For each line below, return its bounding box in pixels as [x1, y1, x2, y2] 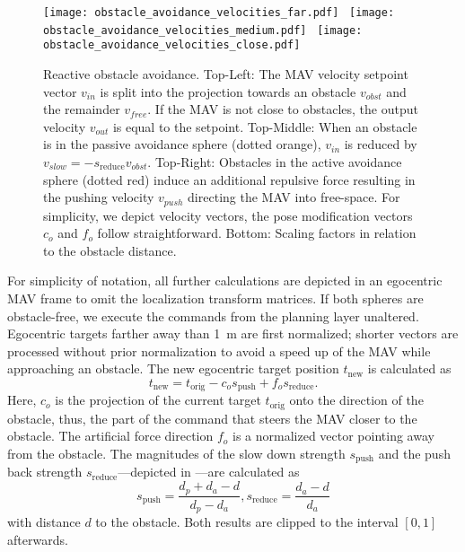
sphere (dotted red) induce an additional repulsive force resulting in [43, 170, 416, 188]
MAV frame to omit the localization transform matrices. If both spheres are [7, 288, 424, 307]
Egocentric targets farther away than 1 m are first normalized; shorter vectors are [7, 324, 459, 343]
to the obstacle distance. [43, 241, 177, 259]
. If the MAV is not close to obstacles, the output [147, 100, 418, 118]
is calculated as [367, 359, 452, 378]
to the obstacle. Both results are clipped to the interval [95, 513, 399, 530]
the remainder [43, 100, 120, 118]
